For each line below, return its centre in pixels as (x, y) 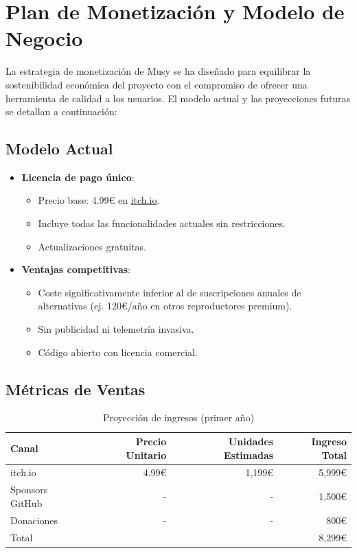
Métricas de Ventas (76, 389)
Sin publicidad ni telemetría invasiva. (116, 329)
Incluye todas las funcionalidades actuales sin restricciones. (162, 223)
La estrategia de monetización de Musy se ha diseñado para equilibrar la (158, 71)
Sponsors (29, 490)
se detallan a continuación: (61, 111)
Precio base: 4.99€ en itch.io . (99, 200)
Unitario (146, 455)
